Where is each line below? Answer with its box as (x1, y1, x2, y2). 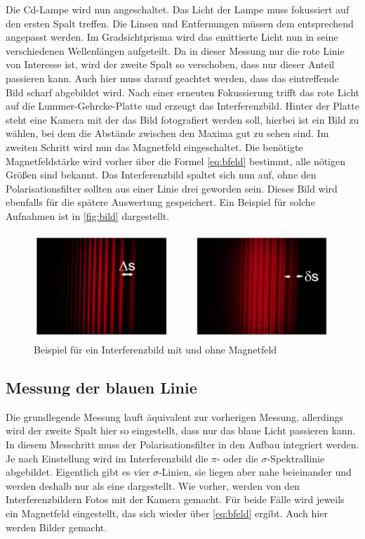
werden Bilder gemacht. (6, 519, 107, 534)
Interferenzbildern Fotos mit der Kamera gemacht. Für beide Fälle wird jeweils (6, 492, 345, 507)
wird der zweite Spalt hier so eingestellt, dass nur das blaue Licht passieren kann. (6, 423, 356, 438)
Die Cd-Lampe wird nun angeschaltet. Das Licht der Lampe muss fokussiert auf (6, 2, 350, 16)
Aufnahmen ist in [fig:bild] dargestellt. (6, 208, 170, 223)
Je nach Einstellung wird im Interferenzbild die (6, 450, 208, 465)
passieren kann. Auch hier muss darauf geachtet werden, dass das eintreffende (6, 70, 339, 85)
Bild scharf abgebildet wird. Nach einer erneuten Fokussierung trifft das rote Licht (6, 84, 360, 99)
